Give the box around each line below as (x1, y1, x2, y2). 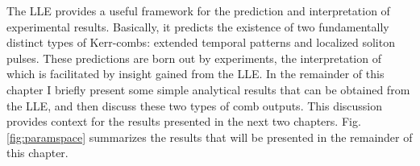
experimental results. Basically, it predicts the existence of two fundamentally (6, 18, 389, 35)
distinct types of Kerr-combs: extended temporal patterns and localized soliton (6, 34, 395, 51)
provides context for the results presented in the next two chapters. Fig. (6, 113, 361, 130)
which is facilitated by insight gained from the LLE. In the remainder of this (6, 65, 385, 82)
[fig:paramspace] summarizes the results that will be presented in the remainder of (6, 128, 413, 145)
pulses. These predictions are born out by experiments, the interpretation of (6, 49, 381, 66)
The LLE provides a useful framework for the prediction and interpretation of (6, 2, 390, 19)
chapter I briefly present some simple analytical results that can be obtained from (6, 81, 410, 98)
